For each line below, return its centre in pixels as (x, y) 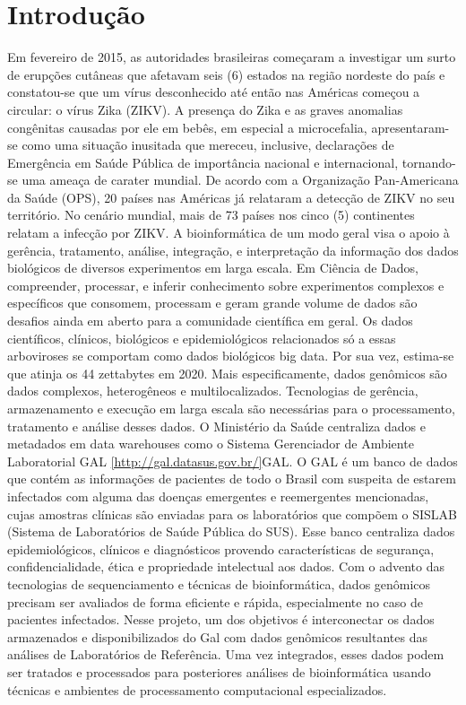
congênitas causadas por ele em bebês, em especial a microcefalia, (187, 127)
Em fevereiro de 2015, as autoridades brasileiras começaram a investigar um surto (232, 57)
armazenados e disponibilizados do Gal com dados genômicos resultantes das (217, 636)
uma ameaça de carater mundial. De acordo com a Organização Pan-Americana (240, 180)
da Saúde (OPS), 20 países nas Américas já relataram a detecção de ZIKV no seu (231, 197)
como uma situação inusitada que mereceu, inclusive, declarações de (208, 145)
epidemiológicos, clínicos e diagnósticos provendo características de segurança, (221, 548)
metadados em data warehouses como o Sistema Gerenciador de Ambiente (211, 444)
